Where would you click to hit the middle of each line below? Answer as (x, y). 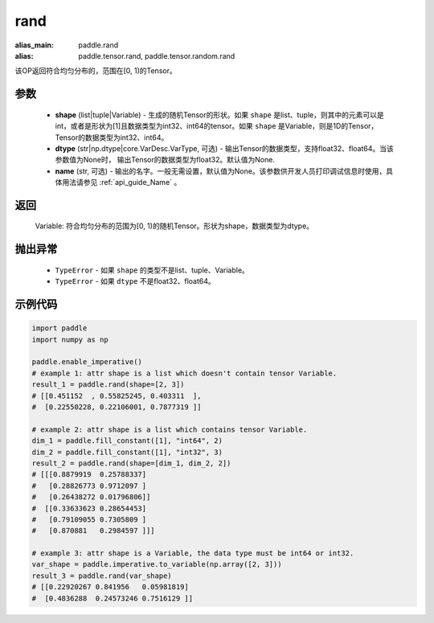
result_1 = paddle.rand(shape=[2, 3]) (108, 385)
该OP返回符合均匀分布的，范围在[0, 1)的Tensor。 (96, 71)
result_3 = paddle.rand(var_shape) (102, 576)
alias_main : (34, 45)
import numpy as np (70, 339)
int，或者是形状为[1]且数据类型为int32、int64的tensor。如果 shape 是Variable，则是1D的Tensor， (217, 126)
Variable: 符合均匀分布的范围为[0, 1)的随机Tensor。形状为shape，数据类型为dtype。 (174, 226)
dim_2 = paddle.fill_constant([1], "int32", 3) (127, 452)
